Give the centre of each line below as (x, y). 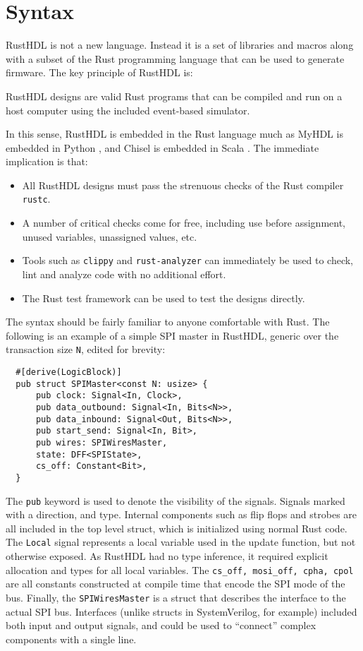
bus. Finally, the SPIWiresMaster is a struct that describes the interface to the (176, 597)
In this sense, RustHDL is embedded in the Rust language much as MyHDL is (174, 134)
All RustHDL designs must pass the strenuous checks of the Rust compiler (183, 185)
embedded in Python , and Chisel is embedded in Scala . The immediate (162, 147)
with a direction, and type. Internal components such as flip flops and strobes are (181, 514)
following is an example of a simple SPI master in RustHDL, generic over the (172, 335)
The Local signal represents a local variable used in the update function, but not (181, 542)
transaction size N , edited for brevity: (86, 349)
